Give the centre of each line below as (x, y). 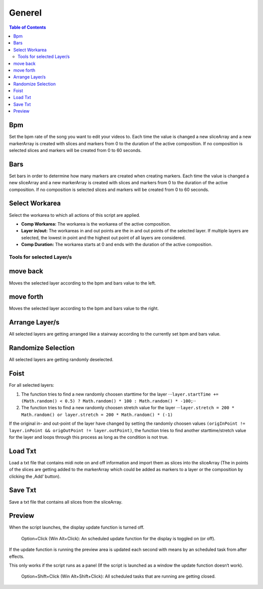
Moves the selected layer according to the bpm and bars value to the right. (84, 308)
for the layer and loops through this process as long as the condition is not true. (89, 437)
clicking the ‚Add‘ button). (35, 476)
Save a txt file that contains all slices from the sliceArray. (66, 502)
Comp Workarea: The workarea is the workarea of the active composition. (96, 224)
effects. (17, 556)
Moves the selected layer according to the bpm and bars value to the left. (83, 283)
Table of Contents (28, 27)
